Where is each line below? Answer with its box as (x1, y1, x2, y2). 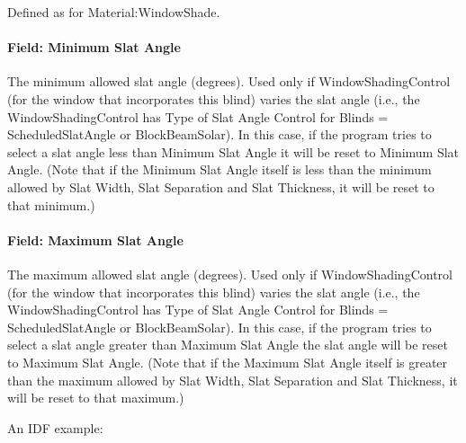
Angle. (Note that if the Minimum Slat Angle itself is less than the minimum (7, 160, 432, 179)
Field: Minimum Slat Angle (7, 38, 181, 57)
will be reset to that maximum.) (7, 388, 184, 407)
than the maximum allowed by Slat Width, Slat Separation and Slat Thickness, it (7, 370, 458, 389)
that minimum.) (7, 195, 95, 214)
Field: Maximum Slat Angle (7, 230, 184, 249)
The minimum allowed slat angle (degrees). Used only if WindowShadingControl (7, 72, 451, 91)
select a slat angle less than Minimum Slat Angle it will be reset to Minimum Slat (7, 142, 460, 161)
